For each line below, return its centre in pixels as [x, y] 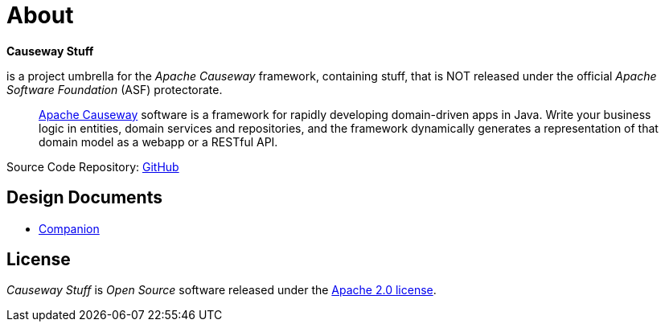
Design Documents [84, 198]
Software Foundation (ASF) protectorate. [115, 89]
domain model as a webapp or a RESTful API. [158, 141]
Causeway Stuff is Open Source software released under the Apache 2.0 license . [222, 290]
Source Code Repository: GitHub [93, 166]
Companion [69, 228]
